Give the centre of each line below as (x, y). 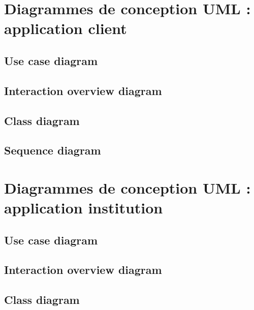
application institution (84, 208)
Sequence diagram (53, 150)
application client (66, 28)
